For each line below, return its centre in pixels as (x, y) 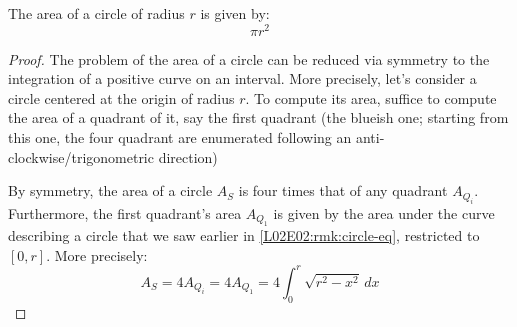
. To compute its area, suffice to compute (371, 97)
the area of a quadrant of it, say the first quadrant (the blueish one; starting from (258, 117)
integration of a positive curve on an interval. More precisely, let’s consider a (242, 78)
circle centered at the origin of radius (121, 97)
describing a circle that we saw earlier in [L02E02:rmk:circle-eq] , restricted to (244, 235)
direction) (188, 156)
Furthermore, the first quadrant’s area (125, 212)
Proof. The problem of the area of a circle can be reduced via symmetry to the (249, 58)
